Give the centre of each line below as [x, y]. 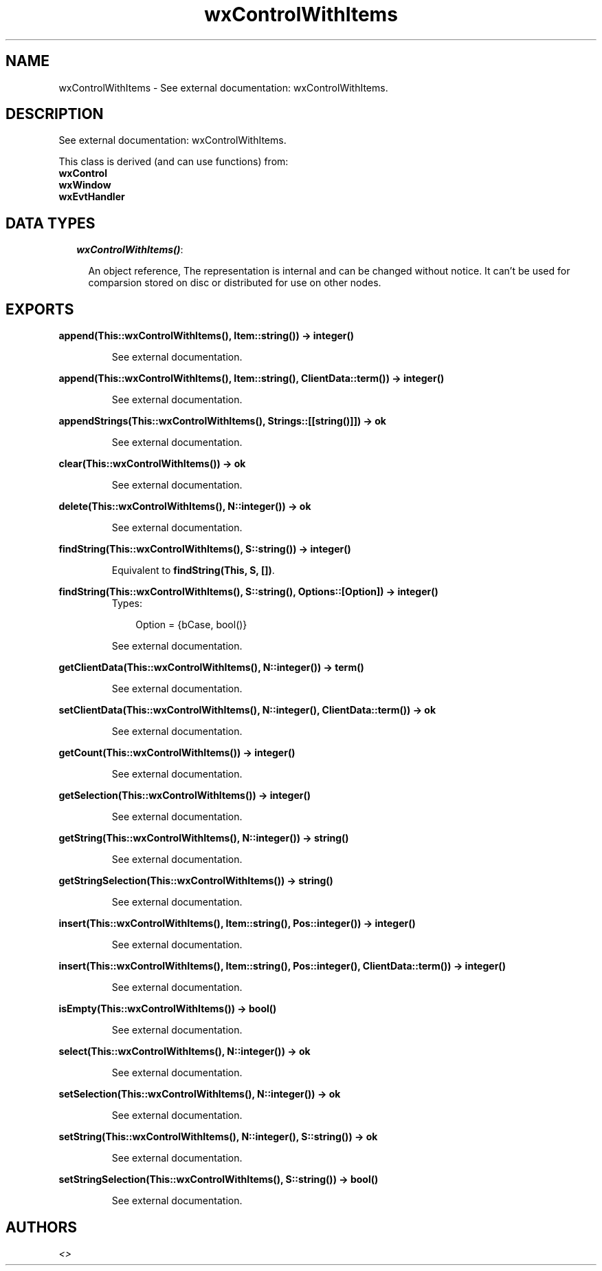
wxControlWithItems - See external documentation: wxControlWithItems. [223, 87]
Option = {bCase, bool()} [191, 625]
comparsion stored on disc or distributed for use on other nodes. [235, 283]
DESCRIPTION [55, 114]
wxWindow [85, 185]
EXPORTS [40, 309]
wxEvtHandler [92, 197]
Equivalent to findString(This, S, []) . [193, 570]
